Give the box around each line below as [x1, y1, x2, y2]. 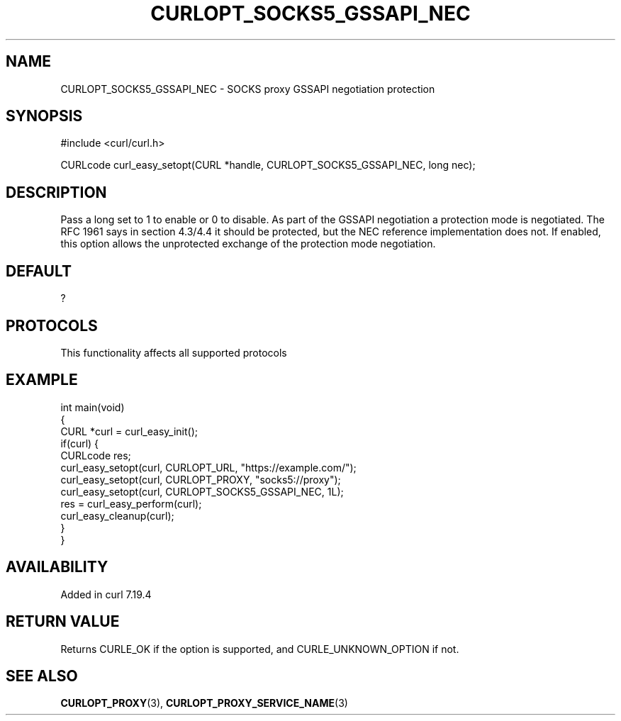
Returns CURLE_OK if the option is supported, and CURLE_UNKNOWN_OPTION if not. [60, 642, 459, 655]
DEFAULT [6, 262, 72, 280]
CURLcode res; [60, 449, 131, 462]
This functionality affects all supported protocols [60, 346, 287, 359]
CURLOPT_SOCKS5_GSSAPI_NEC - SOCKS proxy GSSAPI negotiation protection [60, 82, 435, 95]
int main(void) [60, 401, 125, 413]
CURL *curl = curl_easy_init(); [60, 425, 198, 437]
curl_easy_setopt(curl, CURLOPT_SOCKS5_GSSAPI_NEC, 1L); [60, 485, 344, 498]
